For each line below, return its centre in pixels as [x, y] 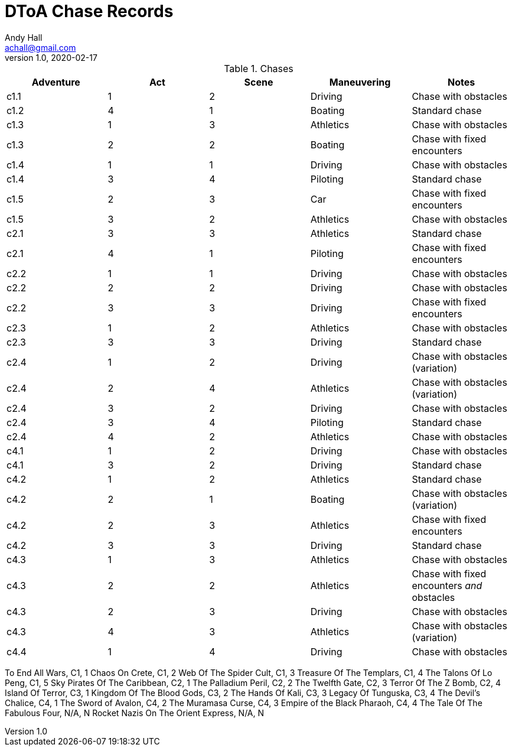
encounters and [447, 585]
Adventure [56, 82]
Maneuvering [360, 82]
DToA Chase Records [89, 11]
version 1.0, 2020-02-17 [51, 57]
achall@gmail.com [40, 47]
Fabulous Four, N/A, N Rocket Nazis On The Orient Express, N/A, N [135, 713]
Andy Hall [24, 37]
